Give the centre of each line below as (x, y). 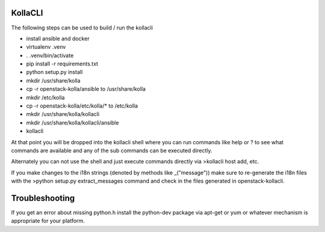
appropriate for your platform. (48, 221)
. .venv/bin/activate (50, 55)
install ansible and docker (58, 38)
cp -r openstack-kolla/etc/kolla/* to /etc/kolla (82, 106)
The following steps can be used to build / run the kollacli (82, 28)
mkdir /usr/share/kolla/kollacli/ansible (73, 123)
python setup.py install (54, 72)
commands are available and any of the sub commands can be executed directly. (112, 150)
